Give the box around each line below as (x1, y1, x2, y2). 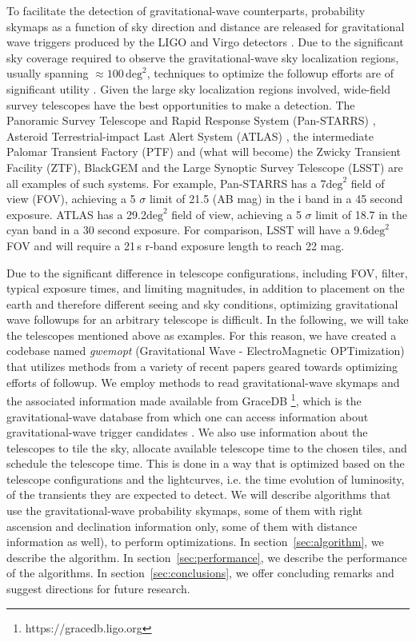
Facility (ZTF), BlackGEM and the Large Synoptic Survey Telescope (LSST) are (6, 158, 403, 175)
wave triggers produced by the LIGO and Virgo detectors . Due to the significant (6, 34, 404, 50)
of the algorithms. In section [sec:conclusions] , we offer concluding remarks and (6, 564, 394, 581)
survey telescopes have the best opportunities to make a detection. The (6, 96, 355, 113)
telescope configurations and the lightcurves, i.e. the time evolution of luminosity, (6, 470, 405, 487)
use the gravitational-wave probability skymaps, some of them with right (6, 502, 363, 519)
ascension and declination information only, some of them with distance (6, 517, 358, 534)
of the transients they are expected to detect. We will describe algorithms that (6, 486, 391, 503)
